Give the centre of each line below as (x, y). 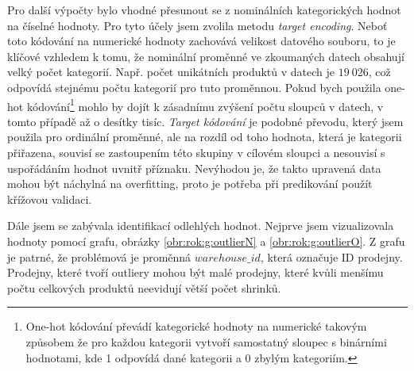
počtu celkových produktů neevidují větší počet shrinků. (144, 287)
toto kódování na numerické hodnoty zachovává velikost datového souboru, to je (201, 41)
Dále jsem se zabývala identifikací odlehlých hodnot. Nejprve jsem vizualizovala (201, 226)
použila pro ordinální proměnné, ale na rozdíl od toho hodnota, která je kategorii (205, 137)
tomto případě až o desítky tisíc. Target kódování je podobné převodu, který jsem (205, 121)
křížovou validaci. (50, 199)
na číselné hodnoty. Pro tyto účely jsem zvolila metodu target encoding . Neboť (197, 25)
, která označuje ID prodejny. (331, 256)
